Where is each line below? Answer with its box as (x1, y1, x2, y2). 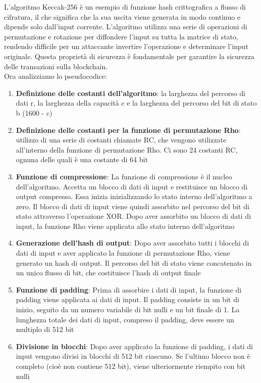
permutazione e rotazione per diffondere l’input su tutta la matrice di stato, (4, 31, 238, 41)
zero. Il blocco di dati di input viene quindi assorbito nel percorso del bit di (16, 201, 249, 211)
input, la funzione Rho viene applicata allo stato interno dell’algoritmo (16, 220, 235, 231)
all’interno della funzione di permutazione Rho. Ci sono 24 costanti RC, (16, 144, 238, 155)
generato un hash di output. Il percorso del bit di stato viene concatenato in (16, 257, 252, 268)
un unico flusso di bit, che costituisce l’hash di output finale (16, 267, 201, 278)
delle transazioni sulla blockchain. (4, 61, 108, 71)
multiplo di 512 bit (16, 324, 74, 334)
